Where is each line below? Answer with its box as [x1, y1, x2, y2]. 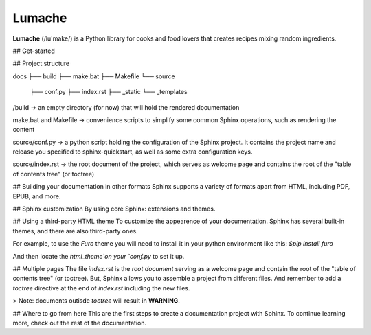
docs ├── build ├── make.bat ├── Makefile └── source [12, 72, 175, 80]
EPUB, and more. [12, 192, 61, 200]
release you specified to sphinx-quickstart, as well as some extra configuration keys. [12, 148, 253, 156]
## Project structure [12, 59, 70, 68]
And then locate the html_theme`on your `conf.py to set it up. [12, 252, 185, 260]
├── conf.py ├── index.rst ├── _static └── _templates [30, 88, 188, 96]
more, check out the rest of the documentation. [12, 319, 147, 327]
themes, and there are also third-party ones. [12, 227, 138, 235]
